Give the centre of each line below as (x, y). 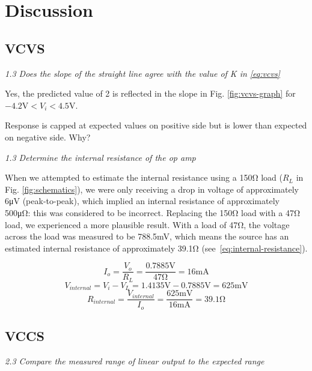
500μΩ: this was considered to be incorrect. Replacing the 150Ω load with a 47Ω (153, 212)
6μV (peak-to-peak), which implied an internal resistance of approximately (142, 201)
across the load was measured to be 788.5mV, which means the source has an (147, 236)
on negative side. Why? (48, 137)
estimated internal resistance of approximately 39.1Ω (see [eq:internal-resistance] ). (156, 248)
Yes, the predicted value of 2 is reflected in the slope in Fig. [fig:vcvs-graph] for (150, 93)
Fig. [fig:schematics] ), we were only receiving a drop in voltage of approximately (152, 189)
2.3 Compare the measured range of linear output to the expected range (135, 360)
